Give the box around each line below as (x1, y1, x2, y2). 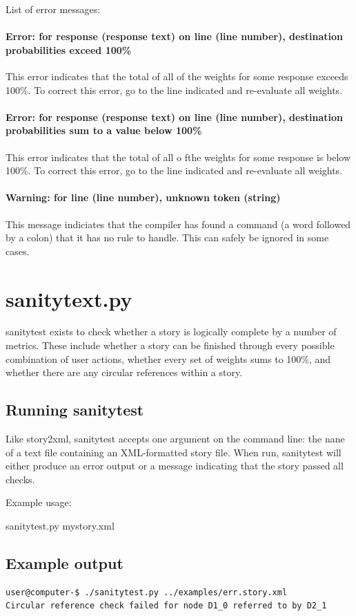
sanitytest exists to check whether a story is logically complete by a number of (6, 324, 337, 339)
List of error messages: (6, 2, 101, 16)
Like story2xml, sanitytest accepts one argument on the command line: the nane (6, 431, 345, 446)
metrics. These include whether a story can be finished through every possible (6, 338, 335, 353)
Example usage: (6, 495, 72, 510)
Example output (6, 552, 123, 573)
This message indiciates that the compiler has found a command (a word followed (6, 216, 351, 231)
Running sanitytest (6, 399, 144, 420)
